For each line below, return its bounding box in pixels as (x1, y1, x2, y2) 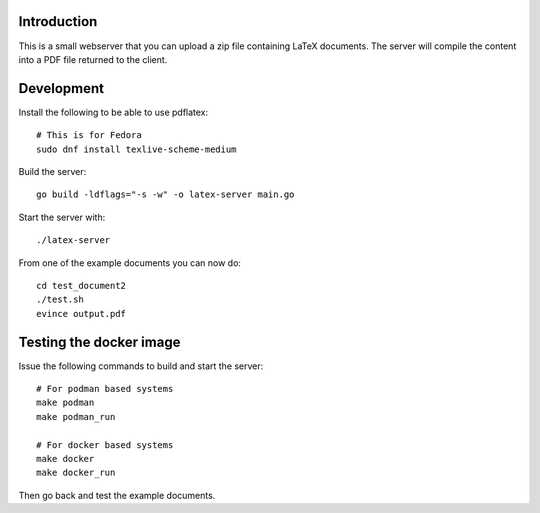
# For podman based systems (36, 383, 174, 395)
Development (18, 80, 105, 97)
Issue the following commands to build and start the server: (18, 360, 264, 372)
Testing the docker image (18, 333, 181, 350)
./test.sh (36, 294, 84, 305)
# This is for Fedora (36, 130, 142, 141)
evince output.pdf (36, 308, 127, 319)
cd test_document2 (36, 280, 127, 291)
